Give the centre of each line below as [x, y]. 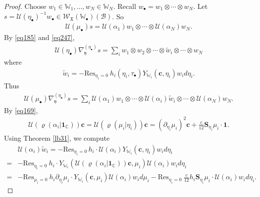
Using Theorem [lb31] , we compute [57, 138]
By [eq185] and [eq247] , [39, 37]
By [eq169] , [21, 110]
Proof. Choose [25, 6]
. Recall [125, 6]
